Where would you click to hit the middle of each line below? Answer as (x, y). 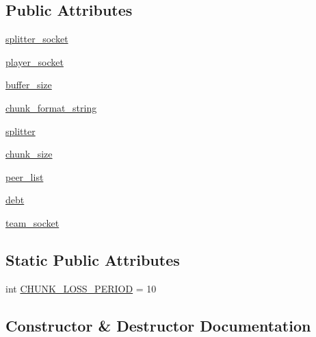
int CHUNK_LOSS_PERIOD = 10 (81, 288)
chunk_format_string (51, 107)
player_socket (35, 61)
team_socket (32, 222)
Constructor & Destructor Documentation (158, 325)
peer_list (25, 176)
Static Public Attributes (93, 259)
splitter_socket (37, 39)
